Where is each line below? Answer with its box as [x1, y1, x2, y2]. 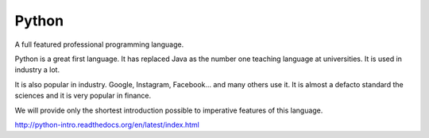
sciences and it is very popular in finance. [14, 91, 152, 101]
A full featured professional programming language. [14, 40, 184, 49]
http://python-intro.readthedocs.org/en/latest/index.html [14, 120, 200, 129]
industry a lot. [14, 65, 60, 75]
